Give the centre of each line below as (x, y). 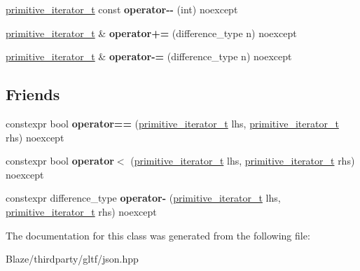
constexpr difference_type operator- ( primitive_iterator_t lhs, (143, 198)
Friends (33, 94)
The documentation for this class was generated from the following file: (158, 235)
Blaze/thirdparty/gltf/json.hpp (72, 259)
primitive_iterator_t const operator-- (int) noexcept (122, 9)
